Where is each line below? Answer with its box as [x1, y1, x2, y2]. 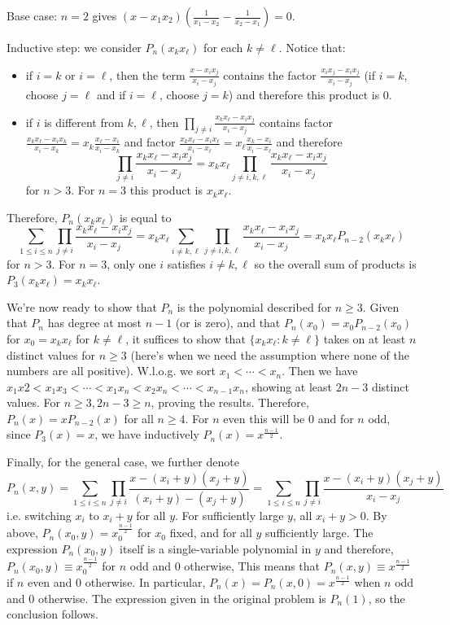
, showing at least [244, 378, 333, 395]
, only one [107, 255, 156, 272]
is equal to [119, 208, 172, 225]
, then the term [109, 66, 186, 83]
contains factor [259, 113, 333, 130]
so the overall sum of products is [254, 255, 417, 272]
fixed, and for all [169, 524, 252, 541]
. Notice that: [278, 39, 346, 55]
